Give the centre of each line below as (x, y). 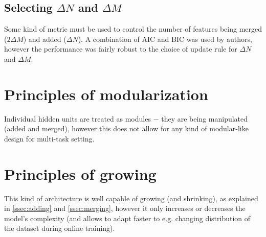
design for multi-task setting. (49, 138)
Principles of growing (80, 173)
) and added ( (45, 39)
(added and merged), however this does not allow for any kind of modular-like (126, 128)
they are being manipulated (205, 118)
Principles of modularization (106, 94)
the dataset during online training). (60, 228)
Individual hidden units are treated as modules (77, 118)
